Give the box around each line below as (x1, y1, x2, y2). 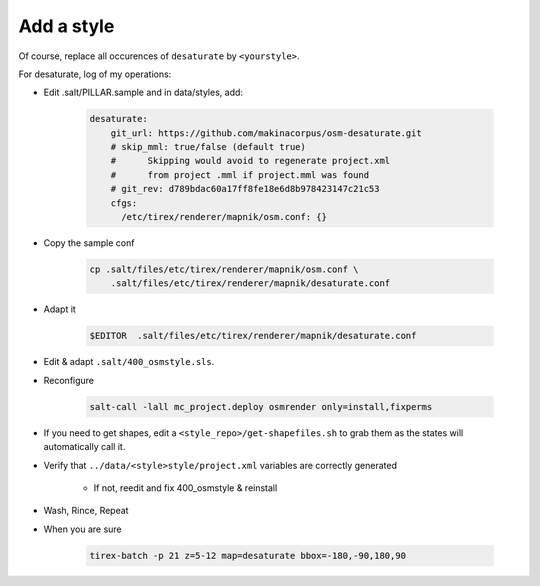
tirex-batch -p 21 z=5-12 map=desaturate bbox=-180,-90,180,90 (89, 550, 407, 561)
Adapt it (43, 303, 77, 315)
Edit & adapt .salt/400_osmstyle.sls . (43, 356, 215, 368)
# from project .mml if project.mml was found (110, 169, 370, 180)
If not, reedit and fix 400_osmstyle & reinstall (93, 481, 278, 494)
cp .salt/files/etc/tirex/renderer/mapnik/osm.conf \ (89, 264, 359, 275)
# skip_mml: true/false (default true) (110, 141, 307, 153)
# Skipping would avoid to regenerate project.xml (110, 155, 391, 167)
